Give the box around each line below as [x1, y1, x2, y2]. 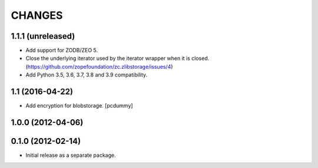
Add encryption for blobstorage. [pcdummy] [25, 102, 133, 109]
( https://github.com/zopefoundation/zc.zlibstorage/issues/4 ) [25, 63, 173, 70]
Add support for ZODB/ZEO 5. [25, 47, 98, 54]
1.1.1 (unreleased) [11, 31, 75, 41]
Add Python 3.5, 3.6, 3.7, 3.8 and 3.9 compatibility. [25, 71, 148, 79]
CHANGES [11, 9, 63, 22]
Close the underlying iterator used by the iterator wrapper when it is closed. [25, 55, 210, 62]
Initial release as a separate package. [25, 152, 116, 159]
